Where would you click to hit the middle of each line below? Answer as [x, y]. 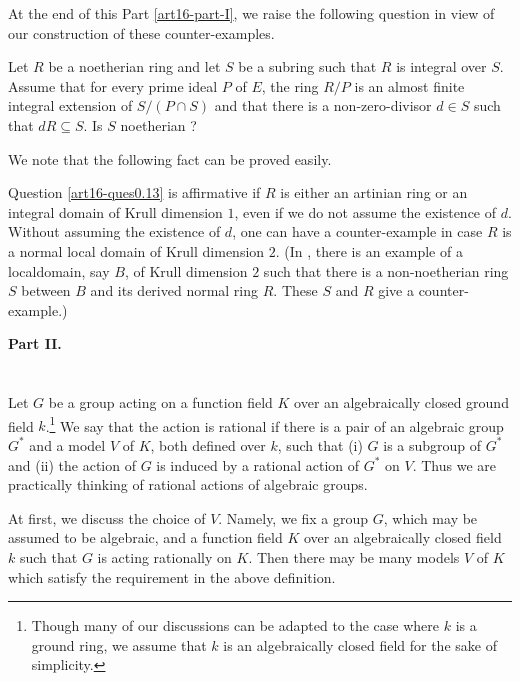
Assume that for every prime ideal [113, 85]
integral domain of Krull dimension [115, 211]
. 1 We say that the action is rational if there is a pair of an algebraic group [274, 424]
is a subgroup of [432, 444]
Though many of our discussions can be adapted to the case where [235, 625]
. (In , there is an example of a [369, 250]
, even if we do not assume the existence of [365, 211]
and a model [67, 444]
